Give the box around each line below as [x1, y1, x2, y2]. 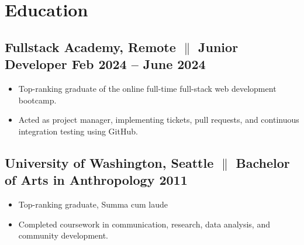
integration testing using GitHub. [18, 125, 138, 137]
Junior [198, 37, 239, 56]
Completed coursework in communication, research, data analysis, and [18, 218, 270, 230]
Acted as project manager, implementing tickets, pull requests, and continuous [18, 113, 299, 126]
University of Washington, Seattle [5, 153, 214, 171]
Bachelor [236, 153, 290, 171]
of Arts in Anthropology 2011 [5, 171, 188, 189]
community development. [18, 229, 109, 241]
